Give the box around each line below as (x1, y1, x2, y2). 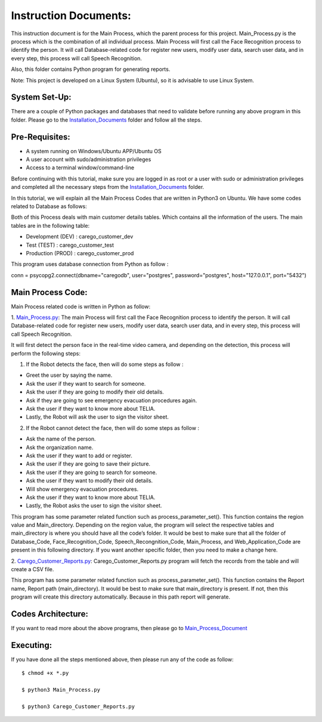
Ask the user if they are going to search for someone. (26, 469, 157, 476)
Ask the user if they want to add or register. (26, 452, 132, 459)
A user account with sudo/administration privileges (26, 156, 151, 163)
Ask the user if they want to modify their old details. (26, 477, 153, 484)
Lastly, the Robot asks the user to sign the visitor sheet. (26, 502, 162, 509)
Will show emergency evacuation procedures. (26, 485, 139, 492)
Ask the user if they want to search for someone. (26, 380, 146, 387)
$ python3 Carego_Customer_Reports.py (21, 703, 135, 709)
